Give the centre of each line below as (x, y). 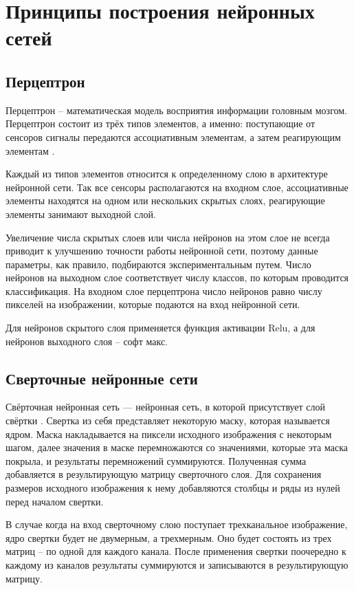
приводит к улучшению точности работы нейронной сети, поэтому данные (162, 251)
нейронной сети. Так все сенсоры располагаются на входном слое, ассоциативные (177, 187)
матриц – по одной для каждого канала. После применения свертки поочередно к (176, 551)
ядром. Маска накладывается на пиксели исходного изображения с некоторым (169, 434)
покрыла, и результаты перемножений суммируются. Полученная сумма (156, 460)
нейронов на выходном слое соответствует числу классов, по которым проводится (177, 277)
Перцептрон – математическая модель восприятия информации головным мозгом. (177, 110)
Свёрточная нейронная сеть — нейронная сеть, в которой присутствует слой (166, 407)
